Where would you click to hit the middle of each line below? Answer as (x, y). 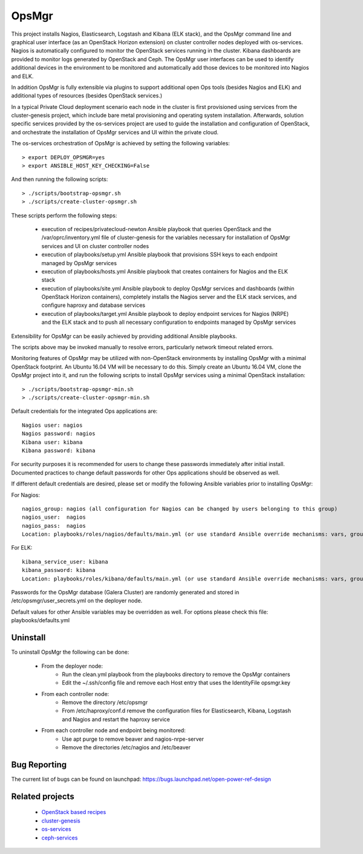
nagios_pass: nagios (54, 526)
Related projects (43, 796)
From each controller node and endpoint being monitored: (113, 731)
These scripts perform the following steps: (64, 215)
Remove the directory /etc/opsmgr (105, 703)
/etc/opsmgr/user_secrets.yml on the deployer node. (77, 601)
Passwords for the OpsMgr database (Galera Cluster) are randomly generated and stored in (125, 593)
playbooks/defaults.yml (40, 620)
